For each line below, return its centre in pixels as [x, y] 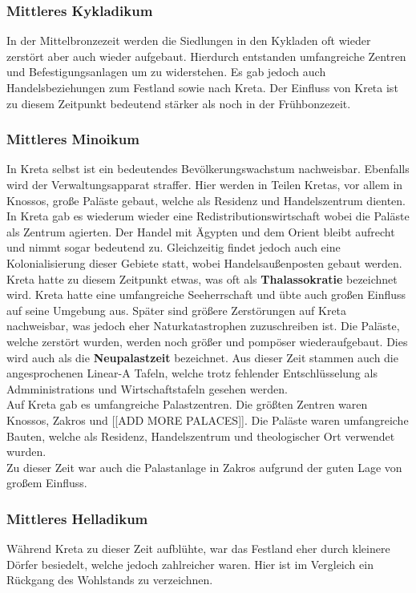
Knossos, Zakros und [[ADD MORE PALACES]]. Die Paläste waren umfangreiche [208, 420]
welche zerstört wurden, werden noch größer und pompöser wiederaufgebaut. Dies [207, 341]
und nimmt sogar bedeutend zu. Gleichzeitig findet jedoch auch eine [174, 247]
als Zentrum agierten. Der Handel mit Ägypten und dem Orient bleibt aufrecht [201, 231]
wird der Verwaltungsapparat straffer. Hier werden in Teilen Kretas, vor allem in [205, 184]
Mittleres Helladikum [77, 518]
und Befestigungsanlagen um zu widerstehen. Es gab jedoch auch [166, 72]
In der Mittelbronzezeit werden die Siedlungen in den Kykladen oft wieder [189, 40]
